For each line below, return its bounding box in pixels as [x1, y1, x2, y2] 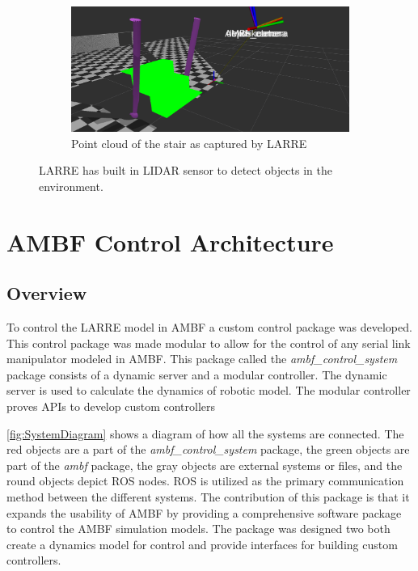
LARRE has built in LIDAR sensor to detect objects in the [39, 162, 332, 179]
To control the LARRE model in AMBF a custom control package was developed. [6, 319, 412, 336]
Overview [6, 281, 87, 306]
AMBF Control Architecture [6, 225, 334, 258]
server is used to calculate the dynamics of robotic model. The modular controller [6, 382, 411, 399]
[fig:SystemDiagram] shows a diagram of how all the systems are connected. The [6, 425, 404, 442]
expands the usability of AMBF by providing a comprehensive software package [6, 504, 402, 521]
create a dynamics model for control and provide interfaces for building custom [6, 535, 398, 552]
